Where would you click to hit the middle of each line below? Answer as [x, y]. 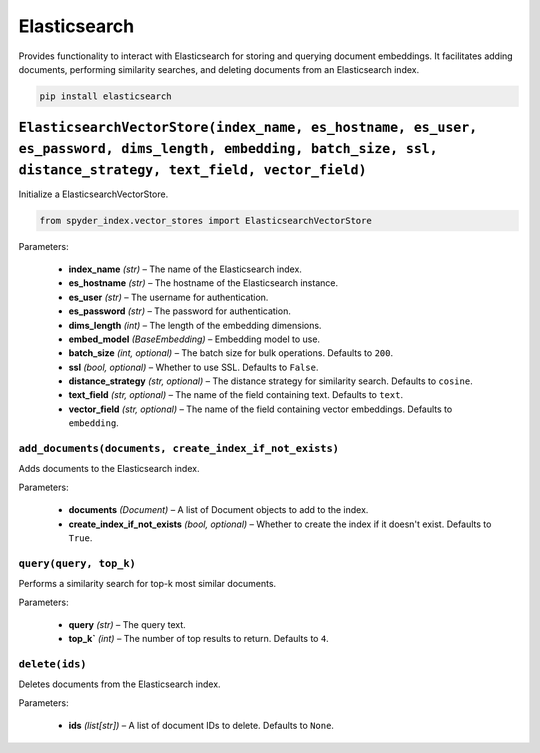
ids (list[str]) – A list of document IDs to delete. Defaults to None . [201, 726]
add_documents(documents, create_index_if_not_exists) [179, 448]
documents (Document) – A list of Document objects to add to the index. [218, 510]
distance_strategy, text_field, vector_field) [192, 169]
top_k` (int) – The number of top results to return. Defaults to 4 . [198, 639]
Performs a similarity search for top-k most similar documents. [147, 584]
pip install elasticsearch [105, 96]
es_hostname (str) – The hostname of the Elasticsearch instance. [203, 283]
